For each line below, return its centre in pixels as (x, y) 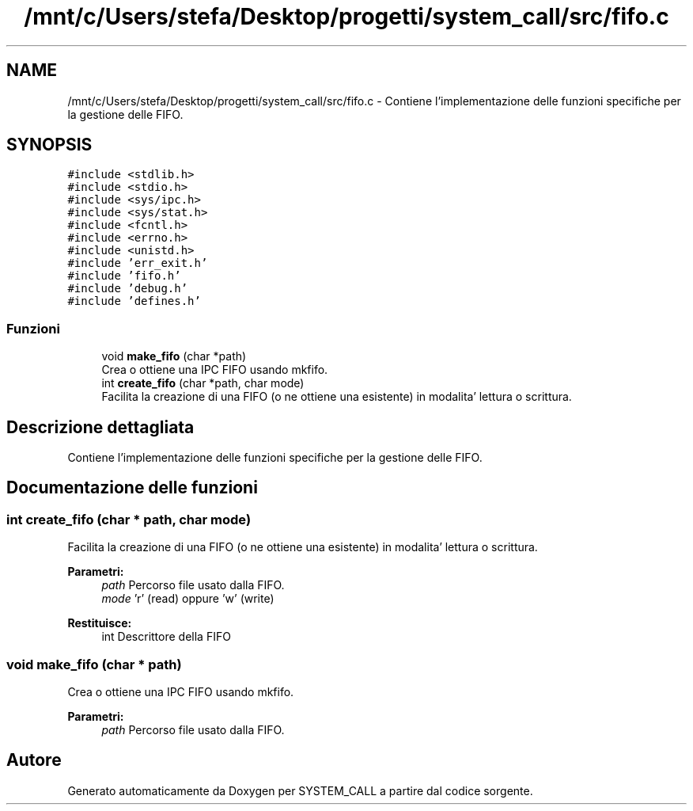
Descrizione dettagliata (100, 427)
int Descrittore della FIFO (166, 637)
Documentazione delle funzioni (132, 488)
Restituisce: (100, 623)
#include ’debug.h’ (128, 289)
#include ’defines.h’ (134, 301)
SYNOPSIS (49, 145)
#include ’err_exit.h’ (138, 263)
